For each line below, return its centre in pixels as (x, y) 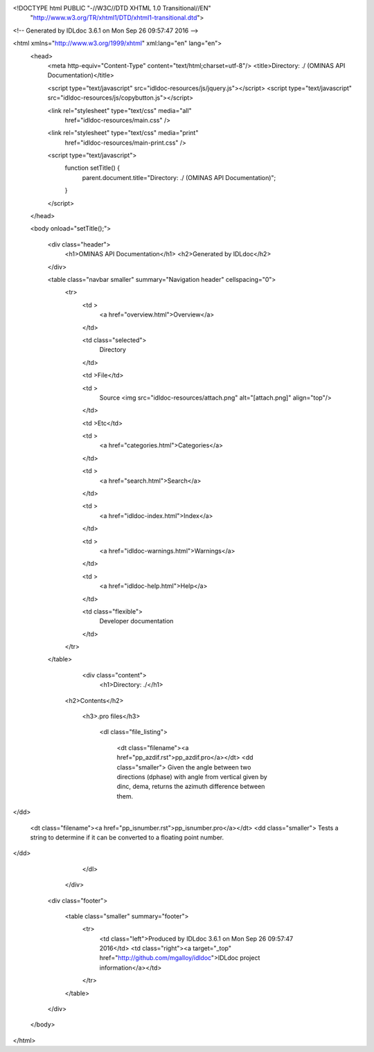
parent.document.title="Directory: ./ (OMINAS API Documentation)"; (179, 177)
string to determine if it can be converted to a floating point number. (127, 837)
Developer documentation (136, 621)
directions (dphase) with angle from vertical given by (192, 777)
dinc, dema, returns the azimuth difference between (191, 787)
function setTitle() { (92, 168)
